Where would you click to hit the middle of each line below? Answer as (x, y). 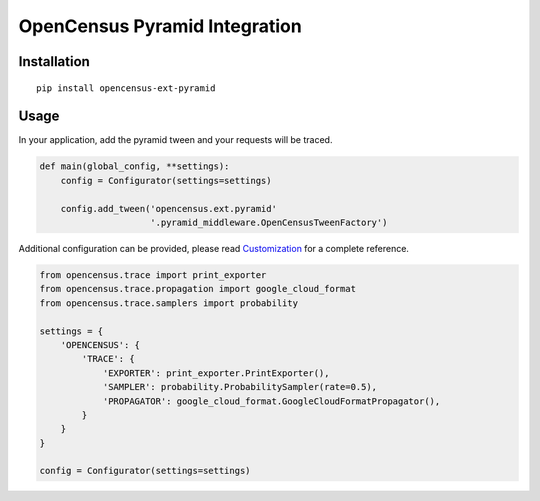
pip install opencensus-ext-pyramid (126, 88)
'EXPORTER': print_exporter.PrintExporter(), (216, 373)
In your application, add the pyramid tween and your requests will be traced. (175, 140)
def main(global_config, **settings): (134, 166)
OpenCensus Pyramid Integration (160, 26)
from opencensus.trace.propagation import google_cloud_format (198, 289)
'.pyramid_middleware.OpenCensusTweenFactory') (269, 223)
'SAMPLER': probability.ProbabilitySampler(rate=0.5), (240, 387)
